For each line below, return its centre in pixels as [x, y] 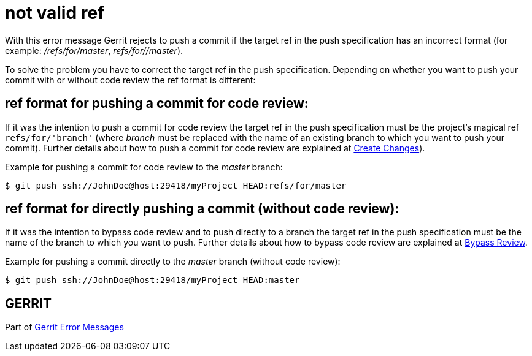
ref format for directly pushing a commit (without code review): [202, 209]
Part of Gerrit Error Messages [64, 327]
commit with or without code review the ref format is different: [130, 80]
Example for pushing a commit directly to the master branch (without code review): [173, 262]
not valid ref [55, 13]
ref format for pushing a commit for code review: [157, 104]
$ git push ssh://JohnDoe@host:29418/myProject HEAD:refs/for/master [176, 185]
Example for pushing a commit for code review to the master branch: [144, 167]
